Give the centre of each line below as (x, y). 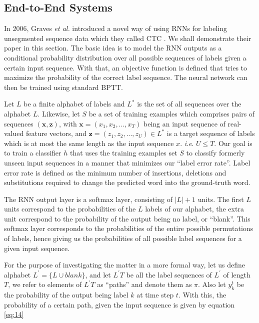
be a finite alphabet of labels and (74, 104)
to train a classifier (33, 153)
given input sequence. (37, 248)
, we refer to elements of (45, 284)
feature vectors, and (56, 133)
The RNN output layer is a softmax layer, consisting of (88, 199)
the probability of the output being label (66, 295)
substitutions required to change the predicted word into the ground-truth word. (127, 182)
